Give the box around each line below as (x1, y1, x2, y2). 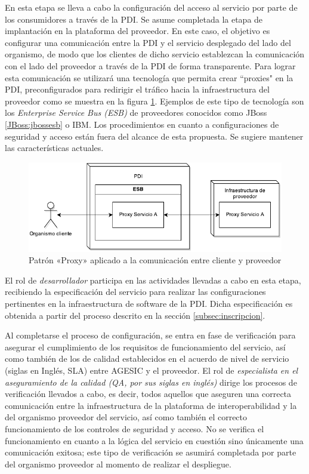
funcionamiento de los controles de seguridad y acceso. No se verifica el (5, 422, 264, 435)
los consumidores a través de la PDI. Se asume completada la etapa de (5, 13, 263, 25)
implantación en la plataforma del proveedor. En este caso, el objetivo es (5, 24, 270, 37)
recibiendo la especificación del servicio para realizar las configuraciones (5, 285, 266, 298)
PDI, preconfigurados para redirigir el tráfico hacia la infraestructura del (5, 83, 270, 96)
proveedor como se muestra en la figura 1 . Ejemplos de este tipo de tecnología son (5, 94, 304, 107)
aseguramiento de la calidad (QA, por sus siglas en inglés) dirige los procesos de (5, 375, 297, 388)
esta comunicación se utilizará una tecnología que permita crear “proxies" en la (5, 71, 293, 84)
